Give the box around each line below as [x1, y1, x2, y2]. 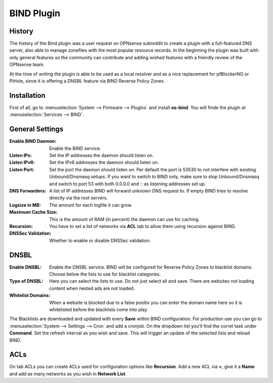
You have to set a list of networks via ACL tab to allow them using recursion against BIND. [49, 223, 236, 229]
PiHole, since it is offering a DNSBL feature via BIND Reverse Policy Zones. [9, 78, 165, 84]
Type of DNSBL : [9, 278, 43, 284]
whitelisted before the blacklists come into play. [49, 307, 149, 313]
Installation [9, 91, 45, 100]
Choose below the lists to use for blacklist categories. [49, 271, 161, 277]
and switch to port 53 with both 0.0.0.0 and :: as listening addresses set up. [49, 180, 206, 187]
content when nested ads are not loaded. [49, 285, 135, 291]
